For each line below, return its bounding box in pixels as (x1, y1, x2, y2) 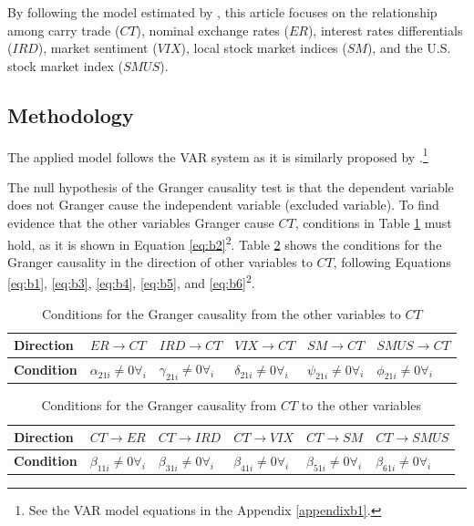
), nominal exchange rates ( (136, 20, 289, 39)
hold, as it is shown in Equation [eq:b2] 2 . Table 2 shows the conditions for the (7, 232, 442, 253)
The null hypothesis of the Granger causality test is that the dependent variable (7, 177, 454, 196)
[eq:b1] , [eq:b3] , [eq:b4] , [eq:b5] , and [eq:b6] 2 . (7, 271, 255, 293)
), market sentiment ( (37, 38, 158, 57)
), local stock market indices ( (180, 38, 347, 57)
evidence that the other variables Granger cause (7, 213, 274, 232)
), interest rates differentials (307, 20, 463, 39)
